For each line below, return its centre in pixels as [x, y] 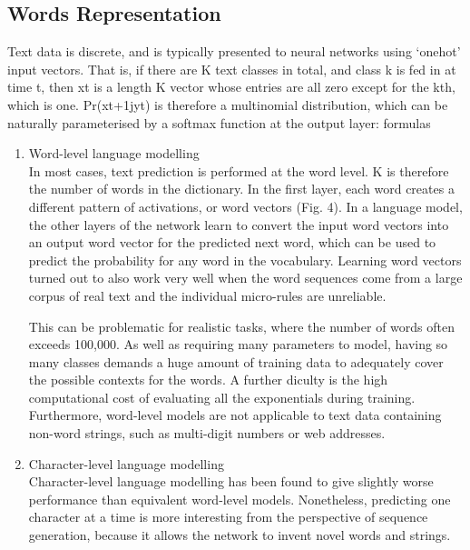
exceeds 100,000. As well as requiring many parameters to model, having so [238, 344]
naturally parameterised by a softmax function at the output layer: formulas [219, 122]
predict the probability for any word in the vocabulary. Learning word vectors [245, 260]
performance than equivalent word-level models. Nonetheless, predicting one [240, 499]
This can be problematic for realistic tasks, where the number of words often [242, 326]
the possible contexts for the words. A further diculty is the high [208, 380]
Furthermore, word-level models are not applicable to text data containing [235, 415]
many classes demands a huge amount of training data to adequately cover [236, 361]
